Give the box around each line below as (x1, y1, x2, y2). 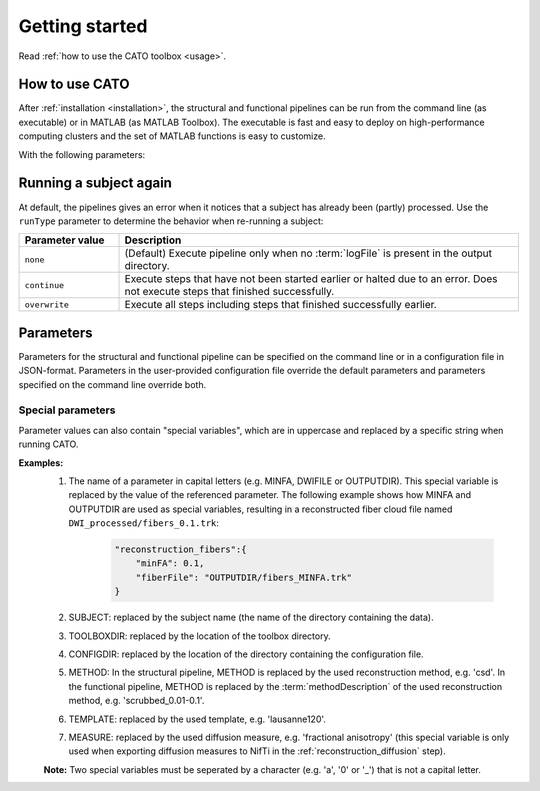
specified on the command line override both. (18, 378, 207, 390)
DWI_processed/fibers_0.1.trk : (68, 517, 220, 529)
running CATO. (18, 438, 79, 450)
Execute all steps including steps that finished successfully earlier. (124, 298, 437, 312)
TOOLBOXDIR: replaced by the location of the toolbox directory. (68, 630, 331, 642)
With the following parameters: (18, 148, 146, 160)
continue (24, 280, 65, 290)
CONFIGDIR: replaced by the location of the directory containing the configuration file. (68, 648, 424, 660)
